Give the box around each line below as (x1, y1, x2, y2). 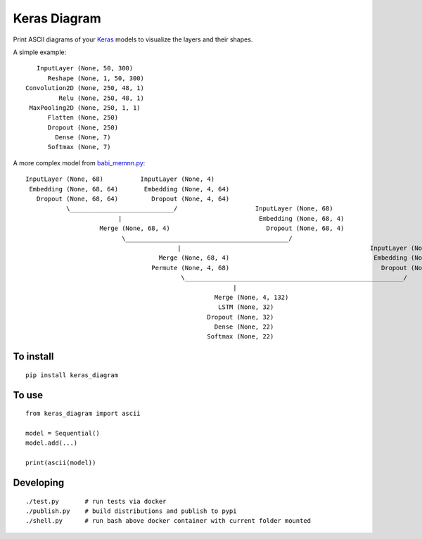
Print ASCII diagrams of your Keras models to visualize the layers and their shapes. (13, 35, 253, 44)
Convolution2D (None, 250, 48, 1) (25, 84, 144, 92)
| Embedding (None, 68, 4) (117, 215, 345, 222)
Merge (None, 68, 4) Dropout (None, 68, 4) (99, 224, 345, 232)
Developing (13, 477, 65, 489)
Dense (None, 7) (55, 134, 111, 141)
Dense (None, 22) (214, 323, 274, 331)
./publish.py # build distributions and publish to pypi (25, 507, 237, 515)
